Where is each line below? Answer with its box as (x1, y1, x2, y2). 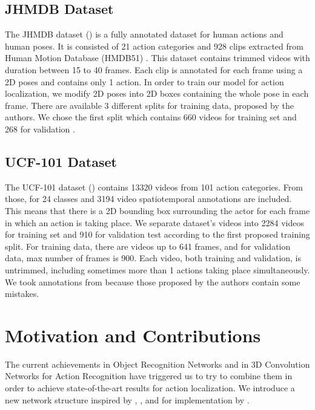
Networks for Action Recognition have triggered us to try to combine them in (5, 369, 293, 382)
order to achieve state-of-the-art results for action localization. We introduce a (5, 382, 295, 394)
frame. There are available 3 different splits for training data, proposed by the (5, 99, 294, 111)
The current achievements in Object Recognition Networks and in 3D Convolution (5, 357, 310, 370)
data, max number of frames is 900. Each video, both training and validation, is (5, 252, 302, 264)
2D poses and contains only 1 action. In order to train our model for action (5, 75, 284, 88)
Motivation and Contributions (5, 322, 261, 347)
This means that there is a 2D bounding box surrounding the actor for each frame (5, 204, 310, 216)
